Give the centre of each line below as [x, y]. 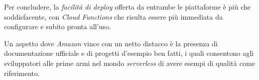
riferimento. [22, 73]
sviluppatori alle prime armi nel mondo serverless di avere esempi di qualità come [130, 63]
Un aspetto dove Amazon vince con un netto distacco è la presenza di [111, 43]
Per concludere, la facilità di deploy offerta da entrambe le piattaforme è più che [127, 7]
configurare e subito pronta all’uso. [58, 26]
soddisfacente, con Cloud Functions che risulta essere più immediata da [113, 16]
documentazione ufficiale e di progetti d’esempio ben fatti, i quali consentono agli [129, 53]
